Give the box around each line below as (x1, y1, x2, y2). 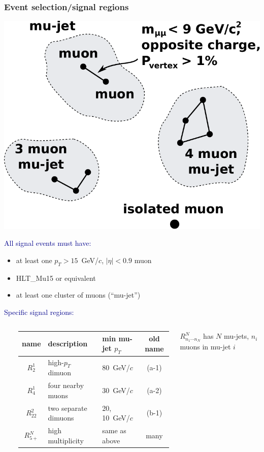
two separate (48, 402, 87, 413)
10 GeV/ (102, 412, 130, 423)
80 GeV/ (102, 362, 130, 372)
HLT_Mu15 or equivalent (16, 272, 96, 283)
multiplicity (48, 435, 84, 445)
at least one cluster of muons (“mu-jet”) (16, 289, 141, 300)
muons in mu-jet (180, 341, 231, 352)
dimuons (48, 412, 74, 423)
